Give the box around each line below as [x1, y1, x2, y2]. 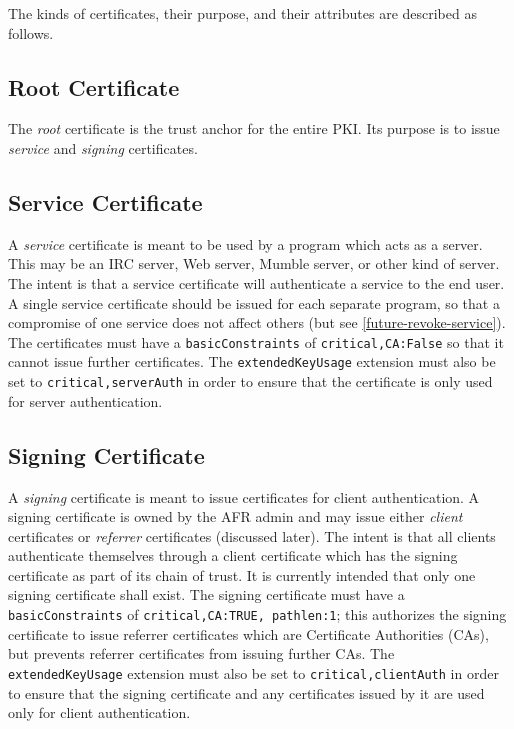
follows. [8, 22, 54, 43]
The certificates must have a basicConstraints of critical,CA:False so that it [8, 331, 504, 352]
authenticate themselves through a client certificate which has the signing [8, 545, 458, 566]
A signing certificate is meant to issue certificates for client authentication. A [8, 486, 480, 507]
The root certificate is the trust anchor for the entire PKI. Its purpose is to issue [8, 118, 500, 139]
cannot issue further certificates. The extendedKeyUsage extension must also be [8, 351, 496, 372]
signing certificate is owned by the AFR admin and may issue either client [8, 506, 463, 527]
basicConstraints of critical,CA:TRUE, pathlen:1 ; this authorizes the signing [8, 604, 507, 625]
